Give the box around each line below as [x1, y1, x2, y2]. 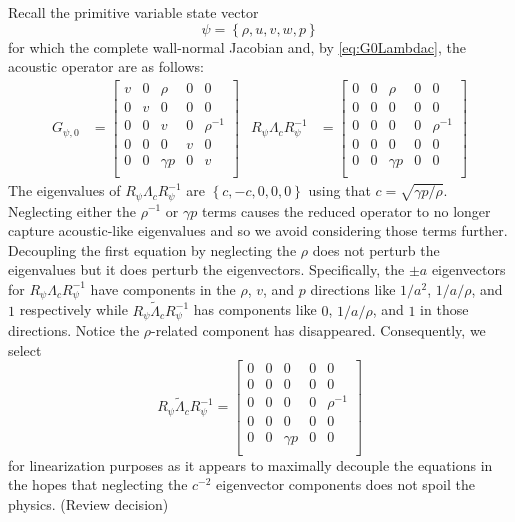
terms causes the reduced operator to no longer [201, 200, 491, 221]
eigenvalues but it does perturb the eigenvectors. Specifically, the [8, 259, 405, 280]
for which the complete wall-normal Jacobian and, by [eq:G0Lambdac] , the [8, 36, 466, 57]
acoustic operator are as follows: [8, 56, 204, 77]
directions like [310, 278, 396, 299]
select [8, 339, 42, 360]
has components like [193, 299, 317, 320]
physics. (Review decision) [8, 493, 169, 514]
